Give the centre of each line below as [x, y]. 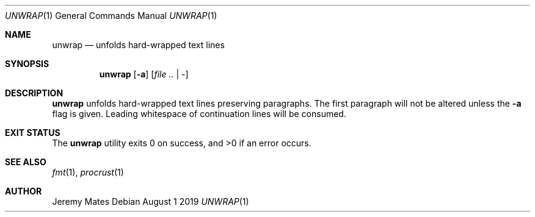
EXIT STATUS [33, 133]
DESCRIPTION [34, 93]
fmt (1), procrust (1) [88, 172]
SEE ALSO [26, 162]
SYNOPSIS [27, 64]
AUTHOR [24, 191]
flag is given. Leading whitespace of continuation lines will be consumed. [199, 114]
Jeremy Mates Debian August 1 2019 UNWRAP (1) [151, 201]
